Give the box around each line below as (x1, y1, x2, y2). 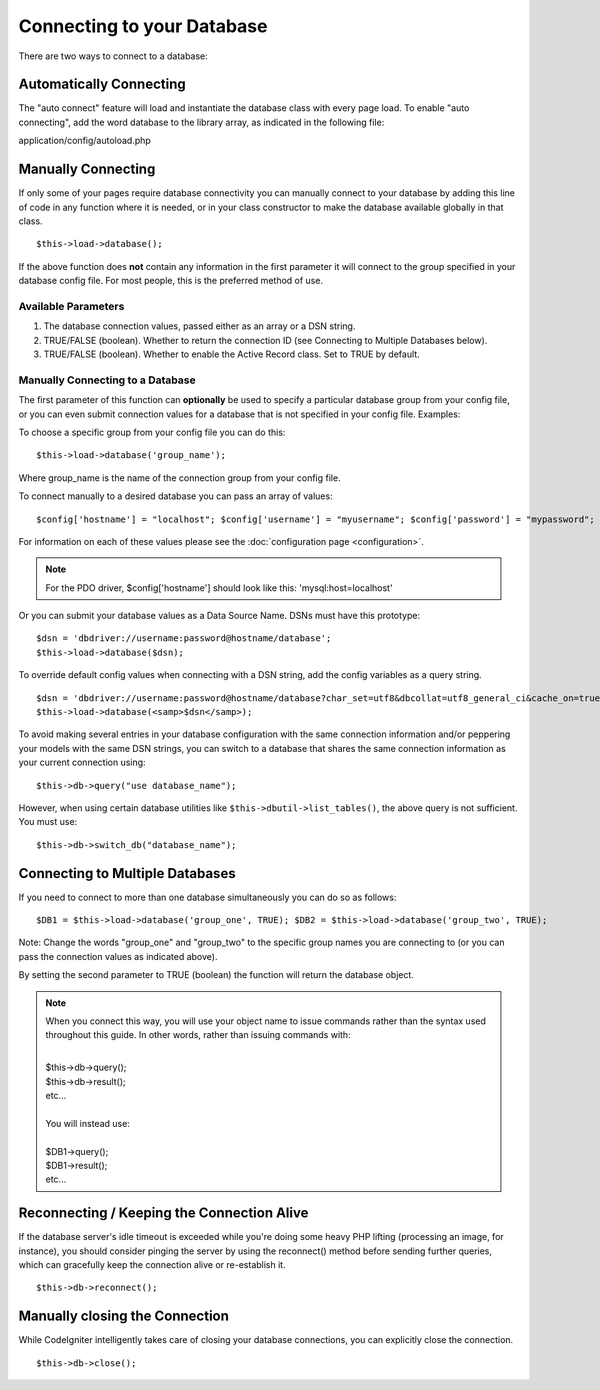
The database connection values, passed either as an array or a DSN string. (43, 320, 356, 332)
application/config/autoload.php (18, 135, 152, 147)
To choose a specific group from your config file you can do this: (18, 426, 286, 438)
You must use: (18, 816, 78, 828)
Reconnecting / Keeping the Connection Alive (18, 1205, 309, 1222)
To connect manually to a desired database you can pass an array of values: (18, 490, 334, 502)
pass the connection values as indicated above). (18, 950, 218, 962)
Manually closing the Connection (18, 1308, 230, 1325)
